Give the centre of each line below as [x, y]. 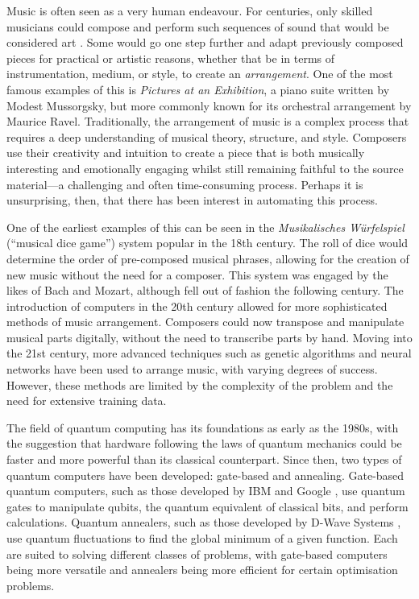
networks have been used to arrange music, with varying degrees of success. [192, 369]
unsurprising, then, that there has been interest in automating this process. [192, 200]
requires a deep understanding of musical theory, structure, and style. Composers [207, 136]
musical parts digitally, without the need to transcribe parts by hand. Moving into [209, 337]
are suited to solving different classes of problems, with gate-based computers [197, 554]
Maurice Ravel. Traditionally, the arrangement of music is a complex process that [208, 121]
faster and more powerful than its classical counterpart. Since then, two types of [204, 459]
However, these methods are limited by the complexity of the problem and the [200, 384]
